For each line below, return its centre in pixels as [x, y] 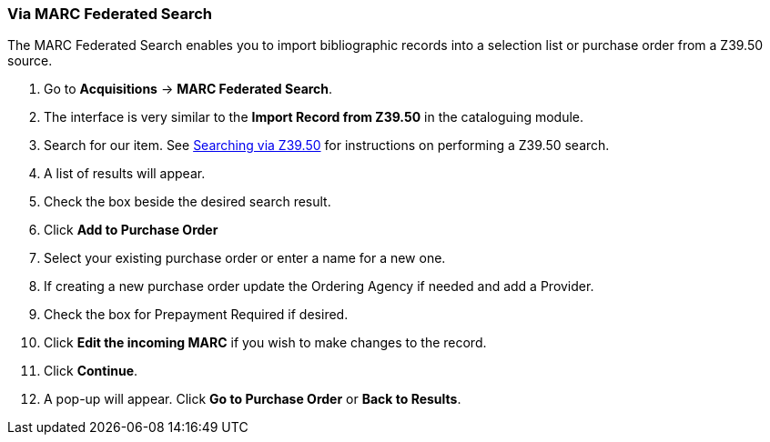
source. [30, 61]
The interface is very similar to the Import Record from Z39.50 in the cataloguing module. [314, 117]
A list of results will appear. [125, 174]
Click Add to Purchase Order [131, 230]
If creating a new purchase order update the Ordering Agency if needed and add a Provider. [319, 286]
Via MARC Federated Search [110, 14]
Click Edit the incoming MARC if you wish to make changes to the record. [265, 343]
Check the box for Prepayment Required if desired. [196, 315]
